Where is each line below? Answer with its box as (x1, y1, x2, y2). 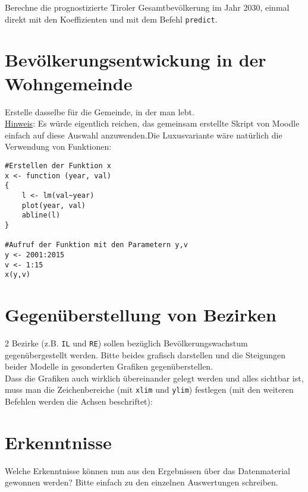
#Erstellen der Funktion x (5, 161, 111, 170)
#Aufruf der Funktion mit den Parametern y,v (5, 241, 188, 250)
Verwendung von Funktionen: (5, 140, 112, 153)
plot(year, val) (21, 201, 86, 210)
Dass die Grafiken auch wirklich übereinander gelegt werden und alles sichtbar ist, (5, 371, 304, 384)
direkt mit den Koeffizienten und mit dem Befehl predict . (5, 12, 218, 25)
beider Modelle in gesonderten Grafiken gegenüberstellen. (5, 360, 213, 373)
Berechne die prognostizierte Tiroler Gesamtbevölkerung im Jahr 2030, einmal (5, 1, 290, 13)
